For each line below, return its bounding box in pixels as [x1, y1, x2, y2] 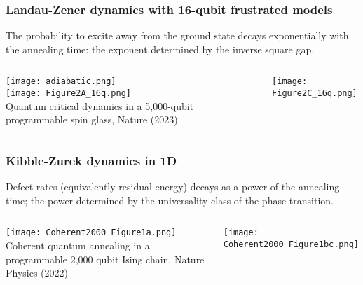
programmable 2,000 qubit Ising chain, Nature [6, 251, 205, 266]
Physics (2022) [6, 265, 69, 280]
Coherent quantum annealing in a [6, 237, 150, 252]
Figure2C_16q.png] [272, 88, 357, 99]
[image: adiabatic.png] [6, 76, 116, 87]
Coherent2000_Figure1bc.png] [223, 239, 359, 249]
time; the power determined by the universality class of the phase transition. [6, 193, 334, 207]
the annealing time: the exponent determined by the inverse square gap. [6, 41, 315, 56]
